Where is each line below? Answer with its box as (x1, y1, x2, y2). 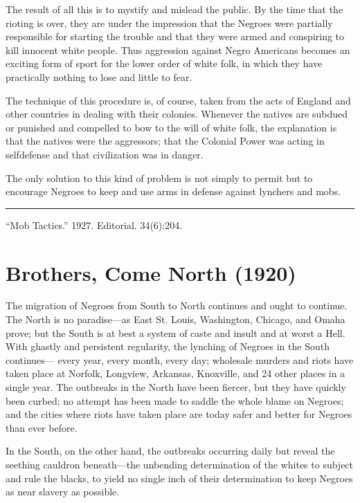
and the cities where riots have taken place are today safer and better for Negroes (6, 407, 352, 421)
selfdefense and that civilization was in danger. (6, 147, 204, 161)
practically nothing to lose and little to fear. (6, 69, 192, 84)
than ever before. (6, 420, 78, 435)
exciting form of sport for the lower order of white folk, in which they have (6, 56, 323, 71)
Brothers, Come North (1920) (6, 258, 296, 286)
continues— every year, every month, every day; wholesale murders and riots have (6, 352, 354, 367)
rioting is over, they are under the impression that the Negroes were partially (6, 15, 333, 30)
